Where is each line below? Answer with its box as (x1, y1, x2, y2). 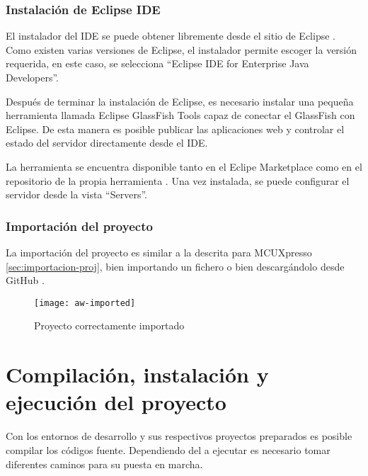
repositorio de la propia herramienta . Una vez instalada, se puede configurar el (6, 173, 350, 188)
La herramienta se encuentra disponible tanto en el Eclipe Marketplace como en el (6, 159, 362, 174)
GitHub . (6, 273, 45, 288)
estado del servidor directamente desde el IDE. (6, 135, 208, 150)
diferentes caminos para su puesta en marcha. (6, 456, 203, 471)
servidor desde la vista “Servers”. (6, 187, 147, 202)
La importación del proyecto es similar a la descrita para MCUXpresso (6, 244, 312, 259)
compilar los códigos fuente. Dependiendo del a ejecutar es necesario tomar (6, 442, 330, 457)
